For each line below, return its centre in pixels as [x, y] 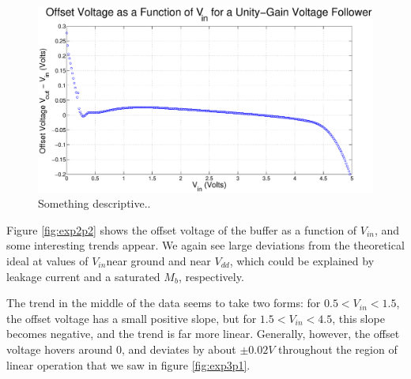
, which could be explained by [302, 260]
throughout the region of [338, 349]
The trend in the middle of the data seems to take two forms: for [164, 303]
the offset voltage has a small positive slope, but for [132, 318]
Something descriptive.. [94, 203]
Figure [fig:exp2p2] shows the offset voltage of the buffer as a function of [182, 229]
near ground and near [158, 260]
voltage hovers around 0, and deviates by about [121, 349]
